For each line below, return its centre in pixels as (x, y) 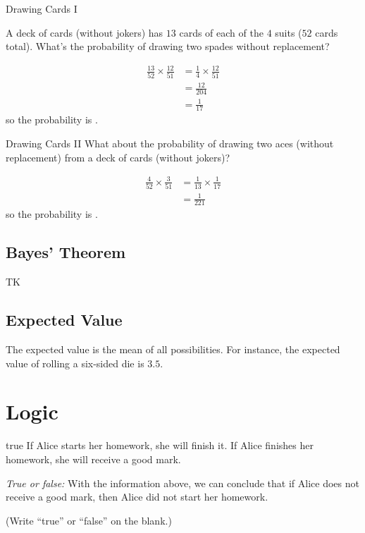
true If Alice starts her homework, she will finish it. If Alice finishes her (160, 445)
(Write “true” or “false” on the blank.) (89, 520)
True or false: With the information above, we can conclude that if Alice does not (182, 483)
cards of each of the (221, 32)
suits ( (289, 32)
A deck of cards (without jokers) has (85, 32)
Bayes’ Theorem (66, 252)
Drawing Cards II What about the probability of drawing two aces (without (170, 143)
